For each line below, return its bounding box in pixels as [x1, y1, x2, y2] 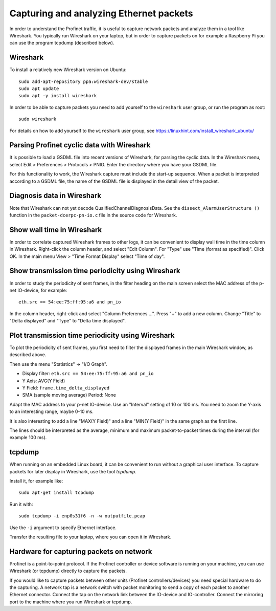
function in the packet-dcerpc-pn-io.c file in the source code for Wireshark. [9, 212, 177, 218]
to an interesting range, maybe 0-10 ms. [9, 408, 94, 414]
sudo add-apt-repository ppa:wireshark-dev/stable [18, 78, 148, 84]
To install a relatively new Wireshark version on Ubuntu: [9, 67, 127, 73]
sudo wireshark [18, 116, 57, 122]
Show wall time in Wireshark [9, 225, 102, 234]
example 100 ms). [9, 434, 47, 441]
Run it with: [9, 501, 33, 507]
